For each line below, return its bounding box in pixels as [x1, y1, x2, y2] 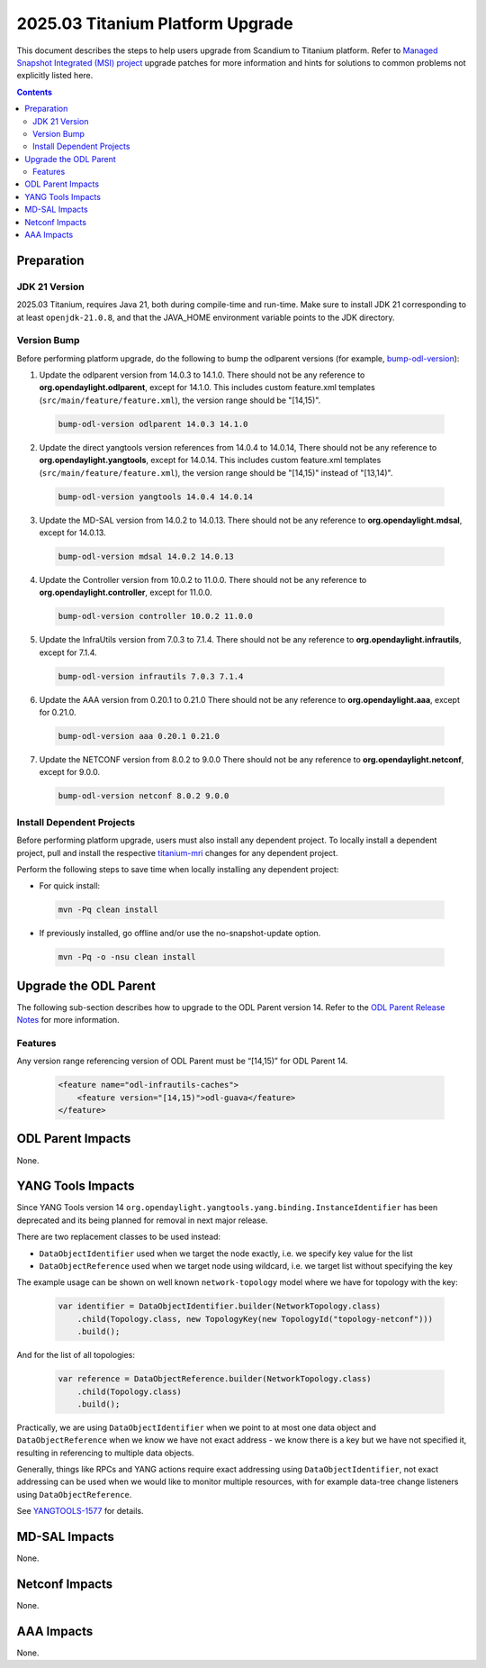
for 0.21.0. [39, 707, 76, 718]
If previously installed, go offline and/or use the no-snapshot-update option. [39, 928, 321, 939]
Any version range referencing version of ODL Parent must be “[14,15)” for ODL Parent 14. [16, 1055, 348, 1067]
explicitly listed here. [16, 70, 94, 81]
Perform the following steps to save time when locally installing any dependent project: [16, 863, 339, 874]
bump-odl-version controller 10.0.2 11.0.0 [58, 611, 254, 622]
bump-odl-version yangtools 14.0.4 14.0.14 [58, 491, 254, 502]
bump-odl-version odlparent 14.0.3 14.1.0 [58, 419, 248, 429]
